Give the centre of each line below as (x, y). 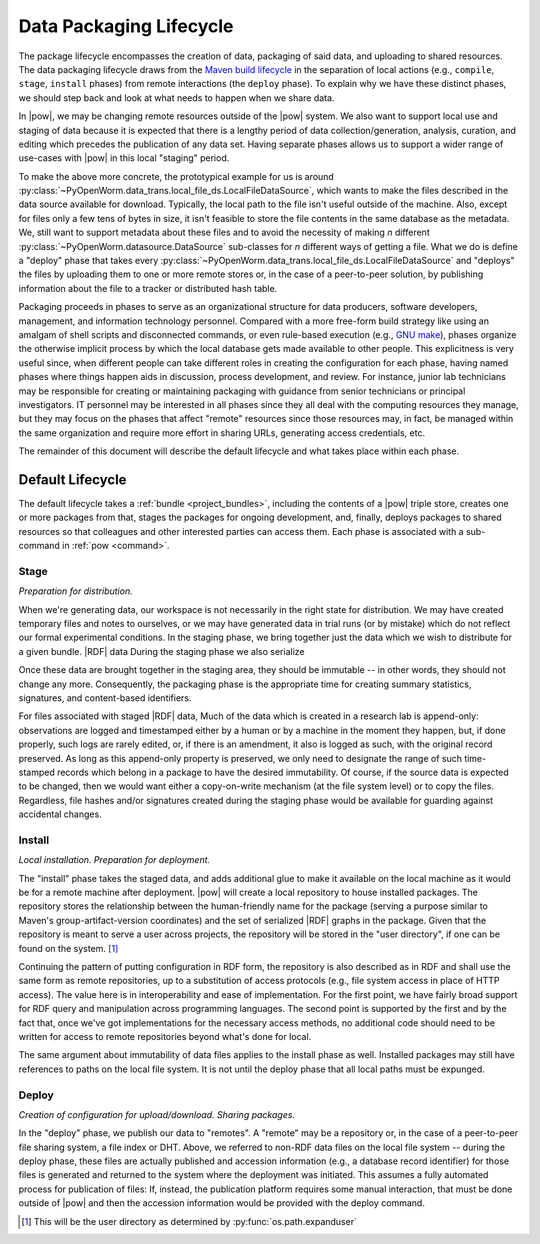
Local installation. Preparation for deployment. (114, 860)
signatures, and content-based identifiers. (105, 698)
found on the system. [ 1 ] (68, 948)
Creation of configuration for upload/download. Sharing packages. (156, 1114)
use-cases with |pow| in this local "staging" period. (124, 158)
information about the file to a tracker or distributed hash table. (148, 288)
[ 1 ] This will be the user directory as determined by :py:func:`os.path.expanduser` (189, 1221)
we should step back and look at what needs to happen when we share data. (176, 97)
